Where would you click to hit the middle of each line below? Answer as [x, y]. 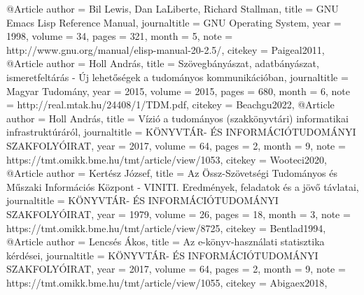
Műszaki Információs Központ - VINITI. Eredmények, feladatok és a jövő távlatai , [183, 186]
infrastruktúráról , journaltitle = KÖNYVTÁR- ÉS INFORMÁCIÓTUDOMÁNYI [181, 132]
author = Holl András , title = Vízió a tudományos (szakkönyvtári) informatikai [177, 118]
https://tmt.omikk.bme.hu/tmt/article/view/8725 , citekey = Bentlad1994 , [166, 228]
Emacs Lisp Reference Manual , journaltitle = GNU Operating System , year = [174, 22]
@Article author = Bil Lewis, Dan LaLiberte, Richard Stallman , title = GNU [173, 8]
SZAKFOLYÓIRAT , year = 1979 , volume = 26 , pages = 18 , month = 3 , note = [178, 214]
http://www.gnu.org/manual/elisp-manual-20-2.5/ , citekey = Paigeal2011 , [166, 49]
